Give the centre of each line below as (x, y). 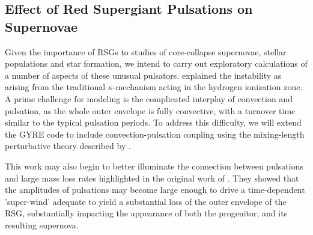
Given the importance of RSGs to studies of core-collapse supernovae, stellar (146, 51)
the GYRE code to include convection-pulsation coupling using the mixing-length (155, 134)
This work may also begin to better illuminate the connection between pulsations (154, 166)
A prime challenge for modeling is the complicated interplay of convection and (149, 98)
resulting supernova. (42, 224)
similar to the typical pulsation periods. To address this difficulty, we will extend (153, 122)
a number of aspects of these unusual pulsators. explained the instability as (143, 75)
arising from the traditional (55, 87)
